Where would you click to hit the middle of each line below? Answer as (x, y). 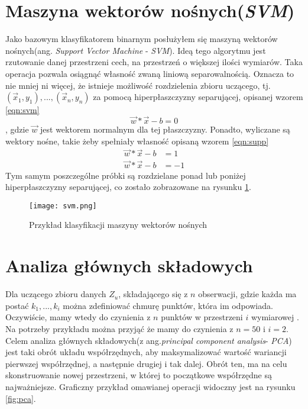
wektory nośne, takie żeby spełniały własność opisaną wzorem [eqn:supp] (137, 141)
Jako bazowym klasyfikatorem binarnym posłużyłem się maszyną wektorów (142, 39)
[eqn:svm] (22, 110)
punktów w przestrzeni (202, 317)
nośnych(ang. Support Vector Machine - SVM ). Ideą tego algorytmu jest (136, 50)
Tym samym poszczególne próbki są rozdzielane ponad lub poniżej (126, 175)
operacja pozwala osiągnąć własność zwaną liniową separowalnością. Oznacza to (150, 73)
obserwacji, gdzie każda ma (247, 294)
